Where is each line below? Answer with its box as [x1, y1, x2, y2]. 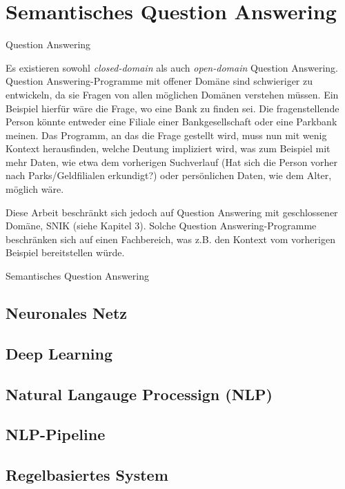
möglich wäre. [6, 182, 64, 196]
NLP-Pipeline [6, 424, 106, 445]
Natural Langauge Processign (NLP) [6, 383, 273, 404]
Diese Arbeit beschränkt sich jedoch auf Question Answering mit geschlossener [6, 205, 338, 219]
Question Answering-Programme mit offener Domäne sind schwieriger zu [6, 74, 313, 88]
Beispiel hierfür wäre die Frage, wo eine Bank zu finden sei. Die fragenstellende [6, 101, 339, 115]
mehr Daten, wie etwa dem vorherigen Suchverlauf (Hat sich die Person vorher [6, 154, 338, 169]
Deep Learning [6, 342, 113, 364]
